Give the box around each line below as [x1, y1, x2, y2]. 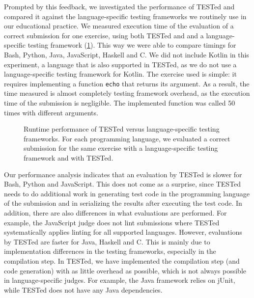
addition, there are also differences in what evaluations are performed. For [4, 207, 227, 217]
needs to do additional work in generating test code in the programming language [4, 188, 250, 198]
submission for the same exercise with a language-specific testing [24, 143, 218, 153]
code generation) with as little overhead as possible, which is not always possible [4, 265, 246, 275]
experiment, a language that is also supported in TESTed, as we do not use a [4, 59, 237, 69]
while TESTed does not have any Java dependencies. [4, 284, 163, 295]
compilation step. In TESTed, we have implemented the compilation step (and [4, 255, 240, 266]
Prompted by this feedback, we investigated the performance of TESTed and [4, 1, 235, 11]
